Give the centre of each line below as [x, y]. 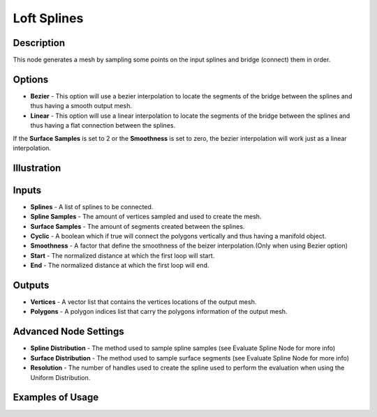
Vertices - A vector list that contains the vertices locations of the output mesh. [143, 302]
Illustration [37, 168]
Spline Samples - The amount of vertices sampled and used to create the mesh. [146, 217]
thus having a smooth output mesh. [81, 106]
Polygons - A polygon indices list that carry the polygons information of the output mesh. [159, 312]
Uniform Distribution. [60, 377]
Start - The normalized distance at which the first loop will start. [123, 255]
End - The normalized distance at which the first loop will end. [120, 266]
